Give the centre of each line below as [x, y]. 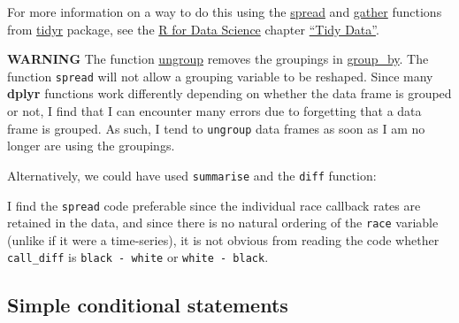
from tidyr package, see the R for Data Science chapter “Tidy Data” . [193, 29]
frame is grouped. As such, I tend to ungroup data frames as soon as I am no [216, 128]
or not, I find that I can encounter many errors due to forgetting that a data [214, 111]
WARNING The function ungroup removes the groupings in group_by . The [218, 59]
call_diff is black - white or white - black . [138, 257]
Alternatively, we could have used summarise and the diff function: [192, 175]
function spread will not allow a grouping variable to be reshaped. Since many [220, 76]
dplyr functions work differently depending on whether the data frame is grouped [229, 93]
